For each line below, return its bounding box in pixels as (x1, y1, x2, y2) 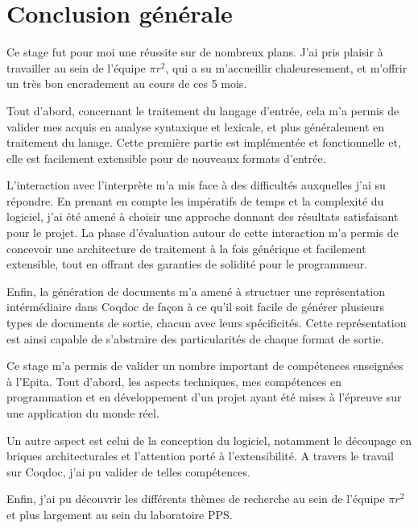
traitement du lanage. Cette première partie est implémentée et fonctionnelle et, (6, 134, 401, 151)
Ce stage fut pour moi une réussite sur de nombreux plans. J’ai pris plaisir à (6, 44, 383, 60)
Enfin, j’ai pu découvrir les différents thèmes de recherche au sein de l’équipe (6, 490, 385, 507)
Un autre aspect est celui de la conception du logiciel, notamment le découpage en (6, 431, 412, 448)
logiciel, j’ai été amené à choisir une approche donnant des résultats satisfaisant (6, 208, 399, 225)
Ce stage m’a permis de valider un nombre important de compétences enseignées (6, 357, 404, 374)
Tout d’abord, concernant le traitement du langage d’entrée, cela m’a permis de (6, 102, 399, 118)
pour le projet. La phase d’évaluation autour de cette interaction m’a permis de (6, 224, 399, 241)
